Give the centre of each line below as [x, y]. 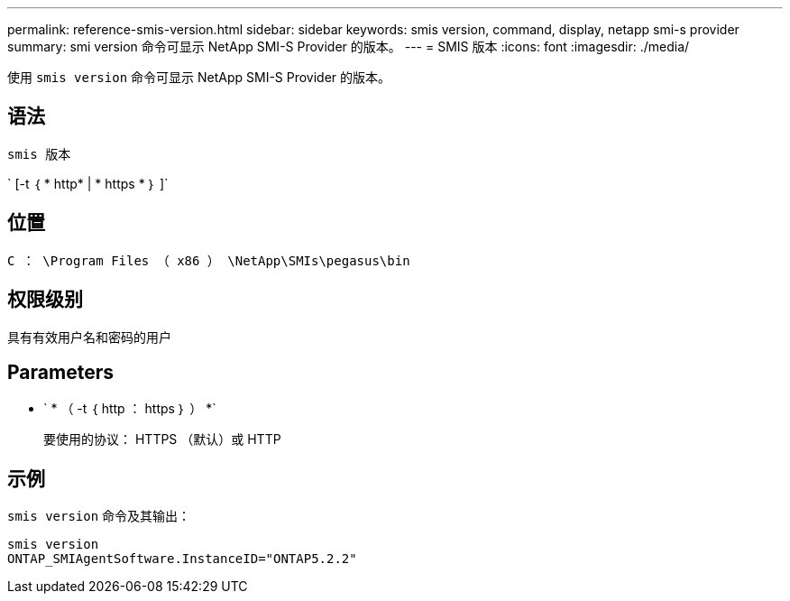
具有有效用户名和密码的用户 [89, 337]
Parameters [60, 372]
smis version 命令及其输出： [99, 516]
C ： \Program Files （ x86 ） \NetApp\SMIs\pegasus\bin [209, 260]
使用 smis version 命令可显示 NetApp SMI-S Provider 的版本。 [199, 77]
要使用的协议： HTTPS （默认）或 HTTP [162, 439]
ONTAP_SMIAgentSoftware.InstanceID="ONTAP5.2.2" [182, 559]
